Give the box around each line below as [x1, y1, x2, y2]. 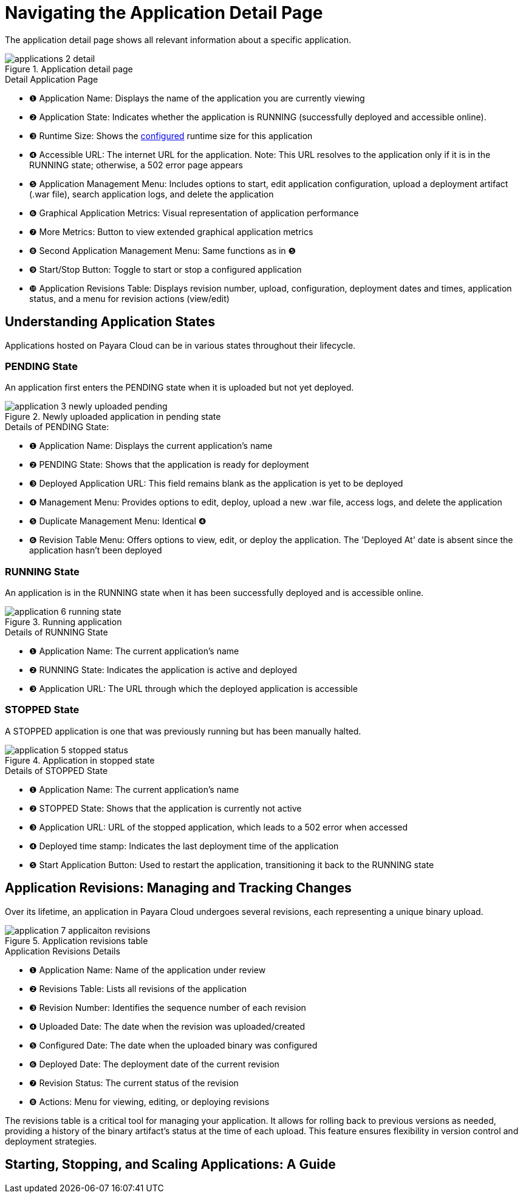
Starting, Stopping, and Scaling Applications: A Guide [5, 1157, 336, 1172]
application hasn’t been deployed [29, 545, 162, 556]
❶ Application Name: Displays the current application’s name [29, 440, 273, 451]
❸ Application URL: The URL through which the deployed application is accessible [29, 683, 358, 694]
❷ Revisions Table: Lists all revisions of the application [29, 983, 247, 994]
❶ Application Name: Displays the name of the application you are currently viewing [29, 92, 365, 103]
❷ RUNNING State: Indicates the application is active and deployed [29, 665, 298, 676]
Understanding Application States [5, 314, 215, 330]
